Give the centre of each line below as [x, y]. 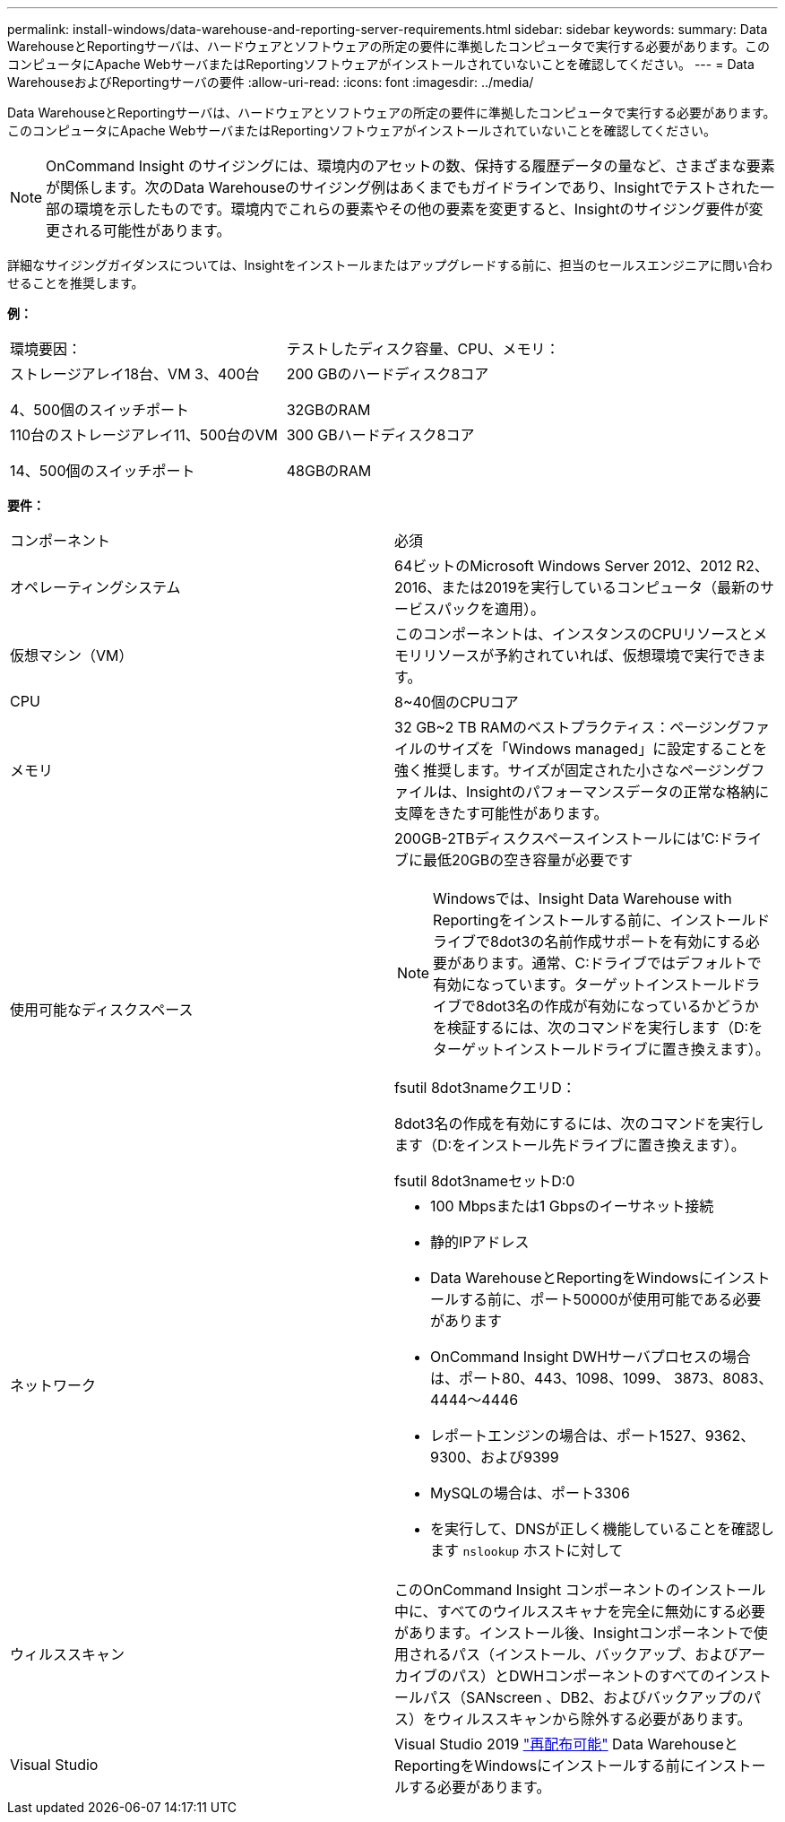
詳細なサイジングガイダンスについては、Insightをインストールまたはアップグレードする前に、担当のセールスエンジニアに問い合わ [390, 265]
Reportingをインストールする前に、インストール [595, 920]
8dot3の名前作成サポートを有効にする [618, 941]
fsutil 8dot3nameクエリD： [485, 1088]
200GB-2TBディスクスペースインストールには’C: [557, 838]
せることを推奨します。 [76, 283]
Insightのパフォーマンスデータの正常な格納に [618, 792]
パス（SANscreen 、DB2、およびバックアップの [585, 1697]
